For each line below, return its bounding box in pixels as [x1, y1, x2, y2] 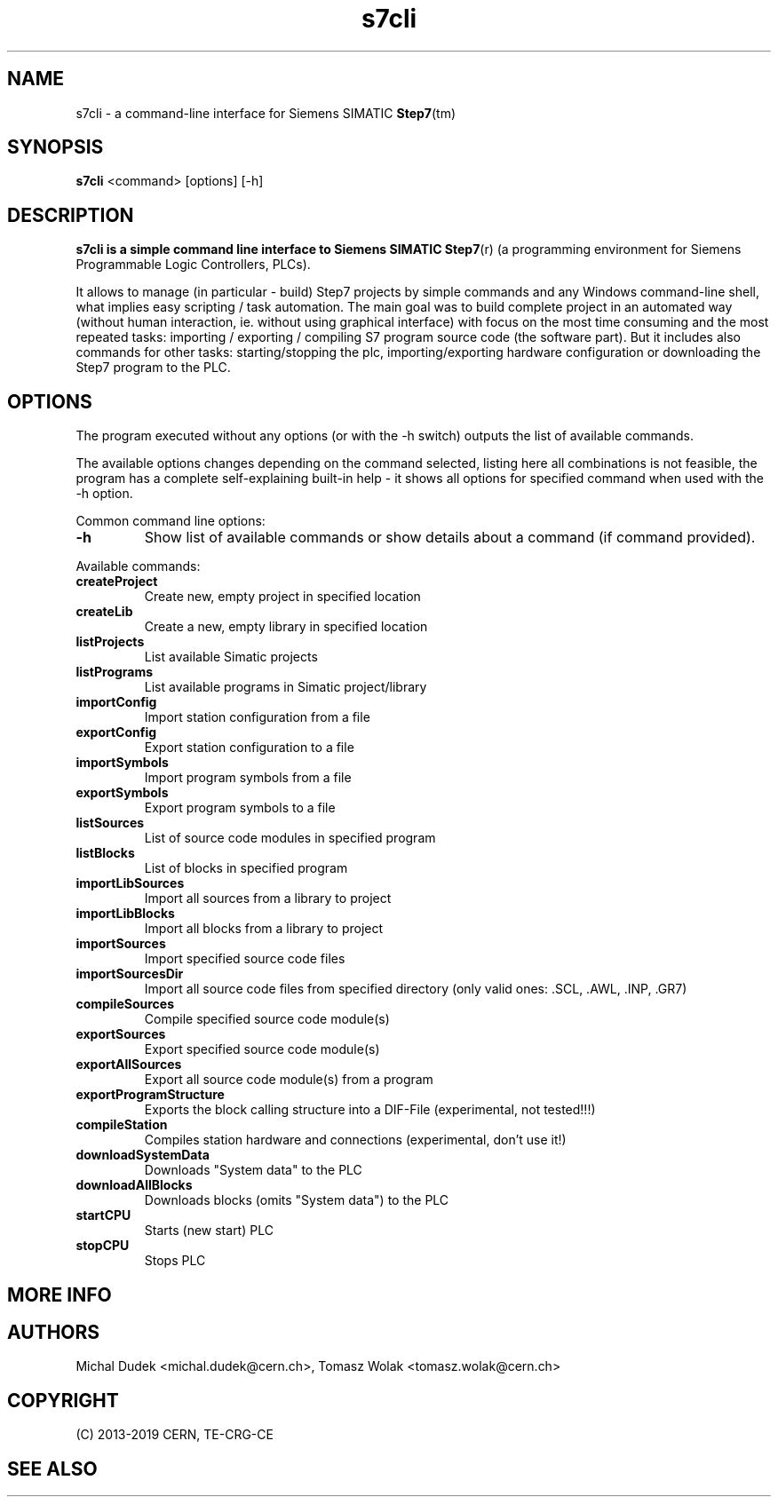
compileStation [75, 1117, 168, 1133]
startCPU [75, 1207, 131, 1223]
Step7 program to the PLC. [75, 360, 231, 376]
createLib [75, 604, 133, 620]
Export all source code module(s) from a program [144, 1072, 433, 1088]
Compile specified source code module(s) [144, 1011, 390, 1027]
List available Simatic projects [144, 649, 318, 665]
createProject [75, 574, 158, 590]
